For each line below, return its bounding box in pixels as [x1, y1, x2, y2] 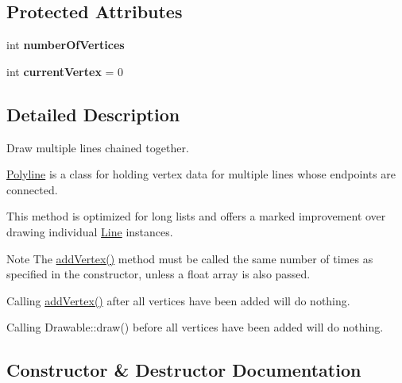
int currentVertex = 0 [6, 63, 124, 79]
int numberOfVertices [6, 36, 125, 53]
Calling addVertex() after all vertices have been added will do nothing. [6, 292, 350, 308]
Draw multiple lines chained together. [6, 139, 189, 155]
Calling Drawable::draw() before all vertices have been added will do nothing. [6, 319, 384, 335]
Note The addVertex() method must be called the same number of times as [6, 250, 373, 266]
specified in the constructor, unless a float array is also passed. [6, 266, 311, 282]
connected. [6, 181, 58, 197]
